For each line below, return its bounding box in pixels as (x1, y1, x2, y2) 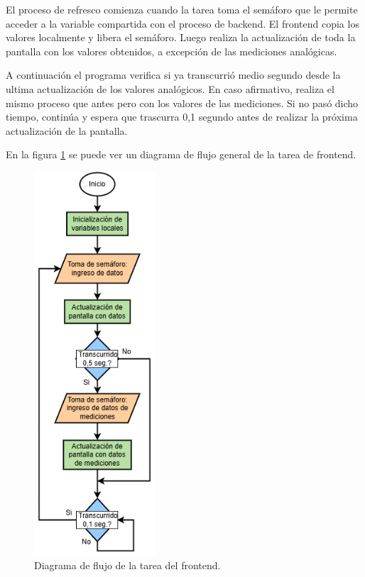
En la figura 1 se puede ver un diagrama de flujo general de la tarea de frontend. (6, 147, 356, 162)
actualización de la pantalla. (6, 123, 128, 138)
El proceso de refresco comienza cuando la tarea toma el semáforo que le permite (6, 2, 358, 16)
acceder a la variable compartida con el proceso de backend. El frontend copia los (6, 16, 359, 31)
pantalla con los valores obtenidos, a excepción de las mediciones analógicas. (6, 43, 337, 58)
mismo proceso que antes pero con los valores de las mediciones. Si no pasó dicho (6, 95, 359, 110)
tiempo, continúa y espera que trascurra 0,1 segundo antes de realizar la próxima (6, 109, 358, 124)
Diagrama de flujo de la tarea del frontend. (34, 558, 221, 573)
